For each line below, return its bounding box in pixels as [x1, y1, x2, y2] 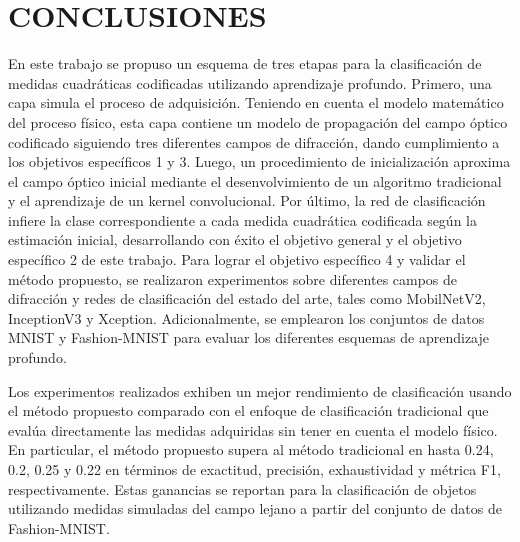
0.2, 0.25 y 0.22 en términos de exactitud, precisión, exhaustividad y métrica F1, [8, 459, 501, 479]
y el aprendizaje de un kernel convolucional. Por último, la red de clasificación [8, 190, 486, 211]
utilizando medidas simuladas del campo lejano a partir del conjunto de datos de [8, 498, 502, 519]
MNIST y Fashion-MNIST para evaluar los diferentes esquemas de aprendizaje [8, 327, 490, 348]
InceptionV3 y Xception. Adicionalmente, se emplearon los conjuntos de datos [8, 307, 485, 328]
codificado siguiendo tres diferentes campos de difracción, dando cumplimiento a [8, 131, 500, 152]
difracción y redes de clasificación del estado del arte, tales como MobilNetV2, [8, 288, 486, 309]
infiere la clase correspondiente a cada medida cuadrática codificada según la [8, 209, 477, 230]
